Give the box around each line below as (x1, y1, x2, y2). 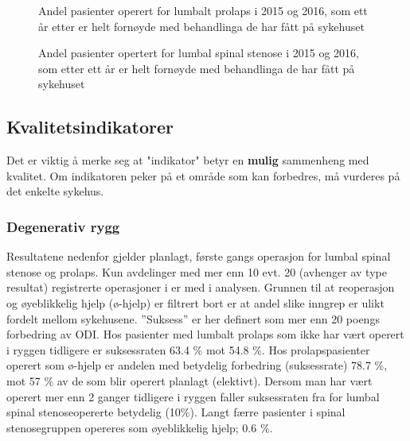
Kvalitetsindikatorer (6, 114, 174, 139)
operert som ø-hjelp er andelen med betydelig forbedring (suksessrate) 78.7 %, (6, 357, 388, 373)
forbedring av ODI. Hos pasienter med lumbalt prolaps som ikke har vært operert (6, 326, 404, 342)
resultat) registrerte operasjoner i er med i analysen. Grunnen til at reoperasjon (6, 279, 395, 296)
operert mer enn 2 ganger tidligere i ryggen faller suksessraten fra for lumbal (6, 388, 380, 404)
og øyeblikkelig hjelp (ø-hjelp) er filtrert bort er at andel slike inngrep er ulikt (6, 294, 385, 311)
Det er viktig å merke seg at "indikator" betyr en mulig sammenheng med (6, 152, 369, 168)
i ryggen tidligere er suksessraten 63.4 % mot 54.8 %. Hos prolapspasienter (6, 341, 370, 358)
